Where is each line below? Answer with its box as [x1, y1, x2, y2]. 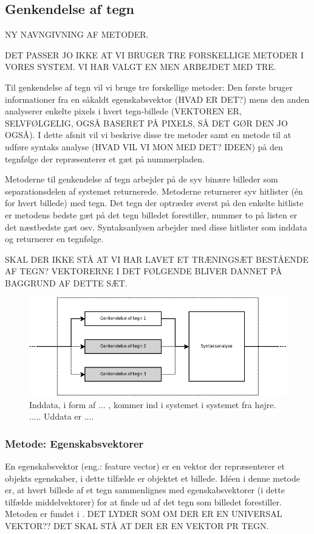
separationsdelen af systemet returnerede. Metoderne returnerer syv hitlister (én [5, 184, 303, 197]
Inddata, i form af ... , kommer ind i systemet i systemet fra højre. [29, 398, 276, 411]
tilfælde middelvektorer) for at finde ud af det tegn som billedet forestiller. [5, 495, 282, 508]
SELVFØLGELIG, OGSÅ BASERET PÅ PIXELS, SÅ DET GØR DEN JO [5, 116, 288, 129]
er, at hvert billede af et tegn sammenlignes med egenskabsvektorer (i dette [5, 484, 285, 496]
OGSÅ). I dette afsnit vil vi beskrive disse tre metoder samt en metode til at [5, 128, 292, 141]
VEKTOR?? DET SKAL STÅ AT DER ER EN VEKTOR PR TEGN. [5, 519, 269, 532]
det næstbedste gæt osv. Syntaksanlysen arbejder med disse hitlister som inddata [5, 220, 307, 233]
